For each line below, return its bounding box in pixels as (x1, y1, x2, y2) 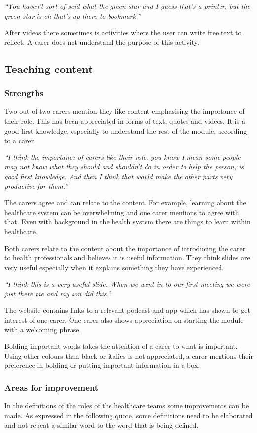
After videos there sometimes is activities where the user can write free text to (4, 27, 242, 37)
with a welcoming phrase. (4, 324, 81, 334)
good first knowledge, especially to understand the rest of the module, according (4, 125, 247, 136)
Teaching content (4, 61, 93, 76)
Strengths (4, 87, 44, 99)
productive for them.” (4, 180, 68, 191)
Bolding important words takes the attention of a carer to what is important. (4, 341, 238, 351)
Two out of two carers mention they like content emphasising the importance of (4, 106, 245, 116)
